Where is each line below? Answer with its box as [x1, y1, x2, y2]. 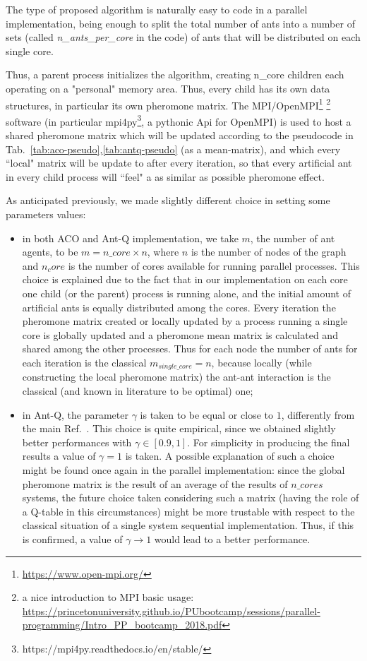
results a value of [22, 448, 96, 463]
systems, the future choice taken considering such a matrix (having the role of [22, 490, 359, 505]
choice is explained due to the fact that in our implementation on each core [22, 272, 348, 287]
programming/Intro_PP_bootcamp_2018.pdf [22, 617, 222, 632]
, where [147, 244, 179, 259]
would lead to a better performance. [154, 531, 311, 546]
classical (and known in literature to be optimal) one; [22, 383, 253, 398]
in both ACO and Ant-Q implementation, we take [22, 230, 239, 245]
